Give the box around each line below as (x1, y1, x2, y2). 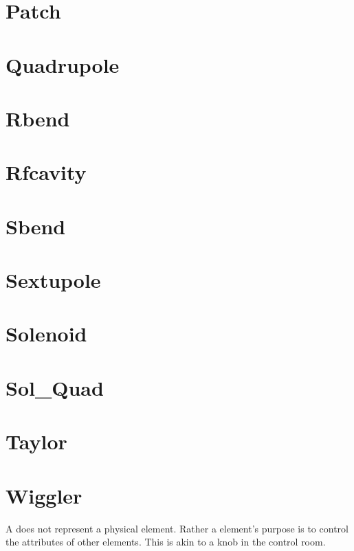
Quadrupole (5, 50, 120, 78)
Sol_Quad (5, 373, 104, 401)
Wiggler (5, 481, 82, 509)
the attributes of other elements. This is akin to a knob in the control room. (5, 535, 326, 549)
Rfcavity (5, 158, 87, 186)
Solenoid (5, 319, 87, 348)
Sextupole (5, 266, 101, 294)
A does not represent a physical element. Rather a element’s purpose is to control (5, 521, 349, 535)
